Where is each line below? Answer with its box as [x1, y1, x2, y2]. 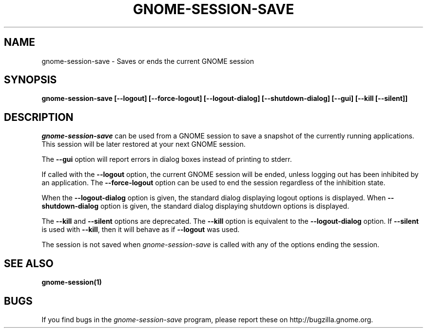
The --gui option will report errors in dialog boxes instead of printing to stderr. [41, 155, 292, 164]
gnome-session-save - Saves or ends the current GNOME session [41, 57, 254, 65]
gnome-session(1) [41, 278, 102, 287]
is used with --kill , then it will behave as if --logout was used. [41, 225, 240, 234]
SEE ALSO [4, 257, 54, 270]
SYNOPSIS [4, 74, 57, 86]
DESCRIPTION [4, 111, 74, 123]
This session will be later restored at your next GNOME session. [41, 140, 246, 149]
